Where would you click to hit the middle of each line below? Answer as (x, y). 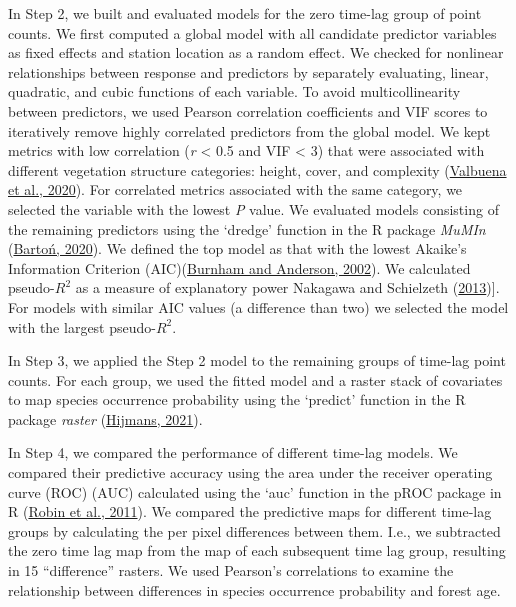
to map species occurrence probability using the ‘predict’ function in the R (237, 399)
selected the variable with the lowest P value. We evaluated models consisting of (253, 208)
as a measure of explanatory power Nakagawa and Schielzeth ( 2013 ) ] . (287, 287)
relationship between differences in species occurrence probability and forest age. (254, 589)
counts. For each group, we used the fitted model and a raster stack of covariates (255, 379)
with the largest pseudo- (82, 326)
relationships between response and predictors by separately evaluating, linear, (248, 71)
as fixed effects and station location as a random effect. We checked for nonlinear (256, 52)
